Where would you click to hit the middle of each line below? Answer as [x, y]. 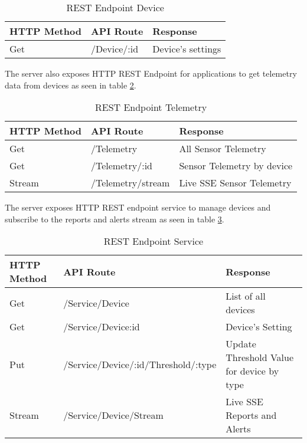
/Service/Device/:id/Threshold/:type [140, 364]
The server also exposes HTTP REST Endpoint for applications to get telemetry [151, 73]
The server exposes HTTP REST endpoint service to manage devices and [138, 207]
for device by [252, 371]
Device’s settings [187, 49]
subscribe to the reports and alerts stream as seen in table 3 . [115, 219]
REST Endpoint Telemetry [151, 107]
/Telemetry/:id [121, 166]
